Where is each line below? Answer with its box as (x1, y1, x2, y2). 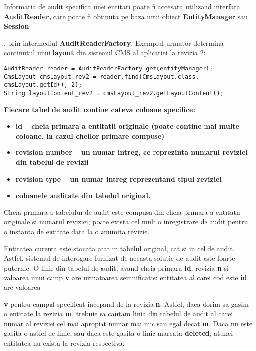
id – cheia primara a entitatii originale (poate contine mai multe (15, 121, 239, 131)
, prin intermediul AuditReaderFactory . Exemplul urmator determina (4, 37, 224, 48)
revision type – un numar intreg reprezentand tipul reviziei (15, 173, 222, 184)
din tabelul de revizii (15, 156, 89, 167)
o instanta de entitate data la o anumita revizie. (4, 226, 150, 236)
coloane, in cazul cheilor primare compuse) (15, 130, 165, 140)
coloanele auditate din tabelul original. (15, 190, 151, 201)
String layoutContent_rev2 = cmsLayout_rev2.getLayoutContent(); (4, 89, 224, 97)
